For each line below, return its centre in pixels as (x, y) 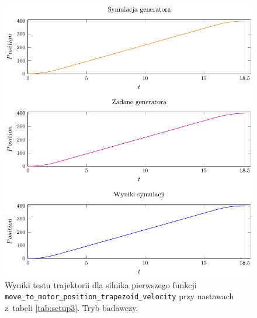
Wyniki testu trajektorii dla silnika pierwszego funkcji (101, 284)
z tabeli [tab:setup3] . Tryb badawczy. (72, 307)
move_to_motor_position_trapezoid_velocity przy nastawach (119, 296)
